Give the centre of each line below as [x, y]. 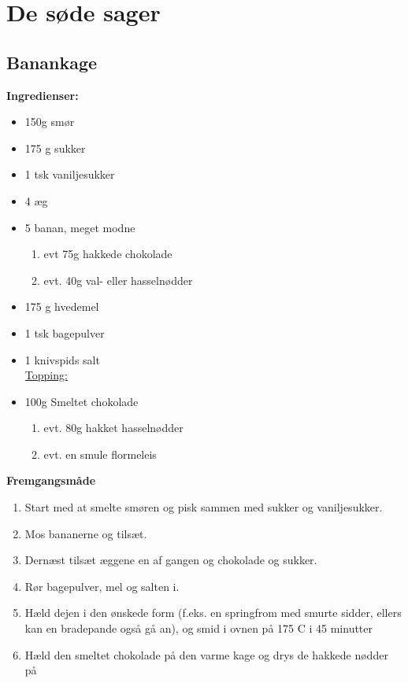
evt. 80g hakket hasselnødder [113, 428]
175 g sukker [55, 148]
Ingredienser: [43, 95]
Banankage [52, 62]
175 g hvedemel [62, 306]
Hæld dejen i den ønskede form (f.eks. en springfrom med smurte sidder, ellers [213, 613]
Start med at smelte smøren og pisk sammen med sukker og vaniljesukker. [204, 507]
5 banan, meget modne [80, 227]
